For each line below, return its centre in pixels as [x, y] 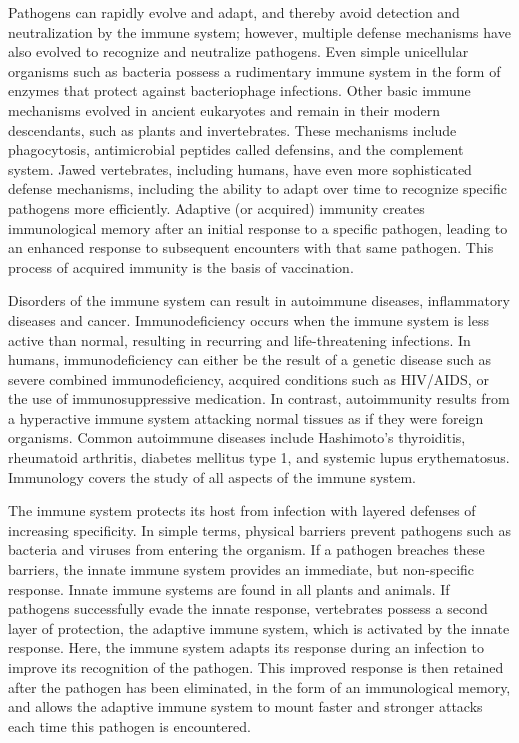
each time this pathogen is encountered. [129, 725]
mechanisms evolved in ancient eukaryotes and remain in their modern [224, 109]
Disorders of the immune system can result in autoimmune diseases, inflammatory [259, 300]
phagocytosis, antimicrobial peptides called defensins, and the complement [236, 149]
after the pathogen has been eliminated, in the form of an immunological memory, [259, 686]
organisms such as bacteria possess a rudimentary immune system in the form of [254, 70]
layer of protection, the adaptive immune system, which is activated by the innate [259, 627]
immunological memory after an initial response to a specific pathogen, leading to [258, 227]
